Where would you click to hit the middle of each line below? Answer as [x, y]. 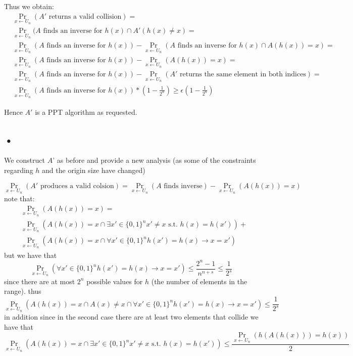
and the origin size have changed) [94, 170]
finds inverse [183, 186]
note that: [19, 198]
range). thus [23, 291]
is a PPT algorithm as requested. [86, 112]
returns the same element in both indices [243, 75]
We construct [25, 160]
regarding [19, 170]
